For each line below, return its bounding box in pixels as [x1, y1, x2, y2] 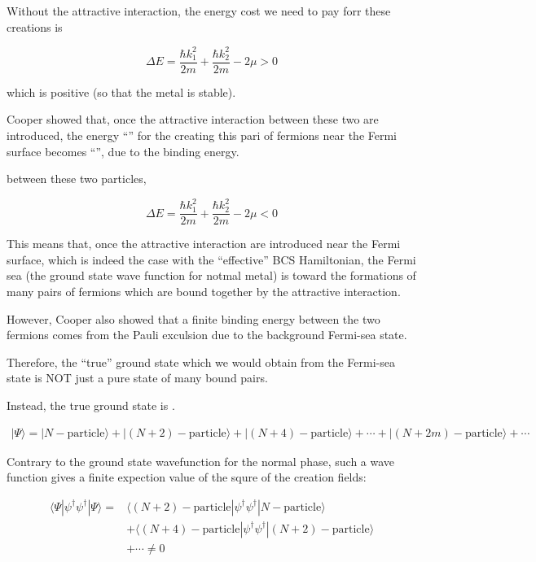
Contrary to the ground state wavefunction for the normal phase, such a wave [7, 452, 395, 469]
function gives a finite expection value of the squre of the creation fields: [7, 468, 367, 486]
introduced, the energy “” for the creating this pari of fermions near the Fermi [7, 126, 398, 143]
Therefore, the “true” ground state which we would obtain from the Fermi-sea [7, 353, 395, 370]
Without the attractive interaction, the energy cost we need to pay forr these [7, 2, 391, 19]
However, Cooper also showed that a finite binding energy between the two [7, 310, 380, 327]
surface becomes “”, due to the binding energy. [7, 142, 239, 159]
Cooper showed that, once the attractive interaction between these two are [7, 111, 379, 128]
